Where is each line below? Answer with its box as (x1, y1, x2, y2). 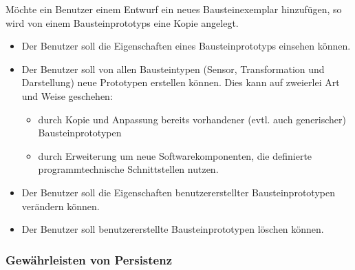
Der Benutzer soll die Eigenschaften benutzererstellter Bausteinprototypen (21, 185, 335, 199)
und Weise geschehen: (21, 88, 113, 103)
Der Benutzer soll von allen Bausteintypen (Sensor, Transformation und (21, 61, 325, 76)
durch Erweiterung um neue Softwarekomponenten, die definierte (38, 148, 312, 163)
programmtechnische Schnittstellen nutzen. (38, 162, 219, 176)
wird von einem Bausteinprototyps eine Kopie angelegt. (6, 15, 239, 30)
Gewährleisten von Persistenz (6, 251, 173, 268)
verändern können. (21, 198, 100, 213)
